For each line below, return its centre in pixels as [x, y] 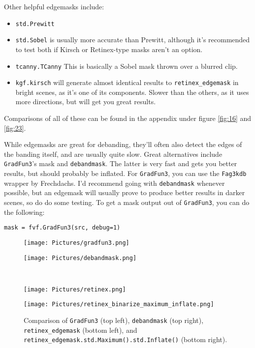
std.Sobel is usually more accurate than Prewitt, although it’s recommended [133, 40]
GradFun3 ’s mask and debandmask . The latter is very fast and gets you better [121, 163]
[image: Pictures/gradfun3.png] [77, 243]
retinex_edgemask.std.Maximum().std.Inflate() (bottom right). [126, 339]
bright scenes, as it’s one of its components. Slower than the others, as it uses [132, 92]
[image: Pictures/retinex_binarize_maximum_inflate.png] [119, 304]
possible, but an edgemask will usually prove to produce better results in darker [125, 192]
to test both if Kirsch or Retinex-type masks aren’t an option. [109, 49]
